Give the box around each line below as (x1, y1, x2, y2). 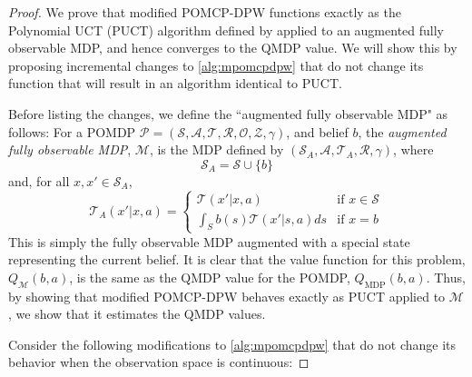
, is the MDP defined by (149, 140, 284, 159)
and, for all (8, 171, 70, 190)
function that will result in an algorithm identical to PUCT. (8, 74, 342, 93)
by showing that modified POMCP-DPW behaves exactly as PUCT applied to (8, 286, 446, 305)
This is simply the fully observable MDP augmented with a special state (8, 232, 410, 251)
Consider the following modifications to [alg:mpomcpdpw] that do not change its (8, 334, 457, 353)
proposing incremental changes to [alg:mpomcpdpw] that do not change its (8, 55, 424, 74)
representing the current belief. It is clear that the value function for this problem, (8, 250, 466, 269)
